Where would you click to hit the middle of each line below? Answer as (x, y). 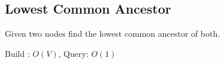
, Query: (73, 53)
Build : (17, 53)
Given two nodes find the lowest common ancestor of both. (113, 33)
